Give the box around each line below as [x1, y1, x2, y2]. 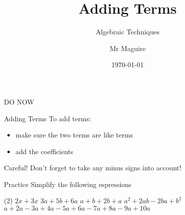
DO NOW [4, 96, 34, 107]
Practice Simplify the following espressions [4, 179, 132, 189]
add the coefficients [15, 146, 74, 156]
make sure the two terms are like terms [15, 130, 133, 140]
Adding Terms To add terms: [4, 113, 91, 123]
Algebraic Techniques [95, 27, 159, 37]
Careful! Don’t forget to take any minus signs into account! [4, 162, 182, 173]
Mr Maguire [109, 43, 146, 53]
